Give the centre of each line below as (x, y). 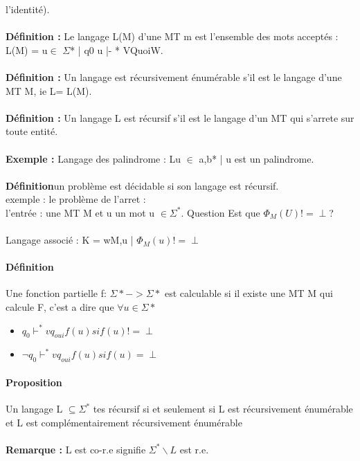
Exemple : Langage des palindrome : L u (93, 158)
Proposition (34, 382)
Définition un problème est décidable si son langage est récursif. (142, 185)
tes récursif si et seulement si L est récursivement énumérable (223, 409)
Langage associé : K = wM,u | (70, 240)
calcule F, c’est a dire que (60, 307)
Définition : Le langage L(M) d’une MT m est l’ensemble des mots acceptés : (172, 36)
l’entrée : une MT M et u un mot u (80, 212)
